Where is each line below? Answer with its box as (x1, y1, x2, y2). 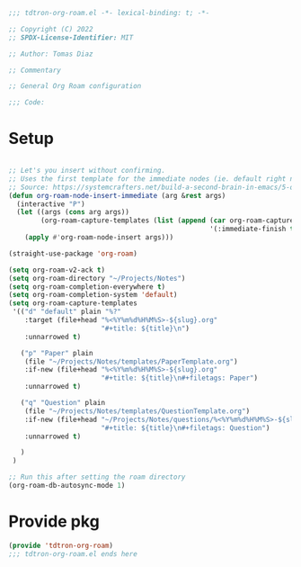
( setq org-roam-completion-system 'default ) (8, 291, 178, 300)
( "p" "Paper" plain (20, 348, 93, 357)
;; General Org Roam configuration (8, 82, 142, 91)
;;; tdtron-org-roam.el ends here (8, 549, 138, 558)
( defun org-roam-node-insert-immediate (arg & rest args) (8, 191, 226, 200)
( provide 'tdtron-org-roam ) (8, 541, 114, 550)
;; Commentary (8, 66, 62, 75)
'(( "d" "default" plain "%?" (12, 307, 122, 317)
